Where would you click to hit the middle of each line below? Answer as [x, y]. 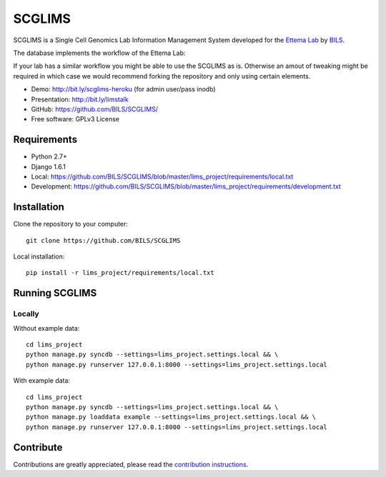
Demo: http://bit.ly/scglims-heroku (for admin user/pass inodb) [123, 89]
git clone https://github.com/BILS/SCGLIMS [103, 240]
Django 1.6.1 [48, 166]
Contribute [38, 447]
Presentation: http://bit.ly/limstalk [80, 99]
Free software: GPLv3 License [75, 119]
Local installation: [39, 256]
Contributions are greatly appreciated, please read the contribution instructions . [131, 464]
